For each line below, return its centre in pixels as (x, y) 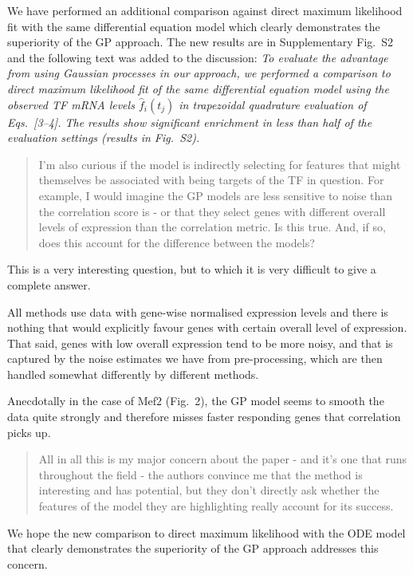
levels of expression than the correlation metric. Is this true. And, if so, (212, 227)
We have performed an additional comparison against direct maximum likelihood (205, 10)
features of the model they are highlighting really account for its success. (216, 506)
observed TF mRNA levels (71, 104)
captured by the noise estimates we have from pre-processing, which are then (195, 358)
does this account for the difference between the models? (177, 242)
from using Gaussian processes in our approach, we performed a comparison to (199, 73)
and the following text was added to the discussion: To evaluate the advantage (198, 57)
